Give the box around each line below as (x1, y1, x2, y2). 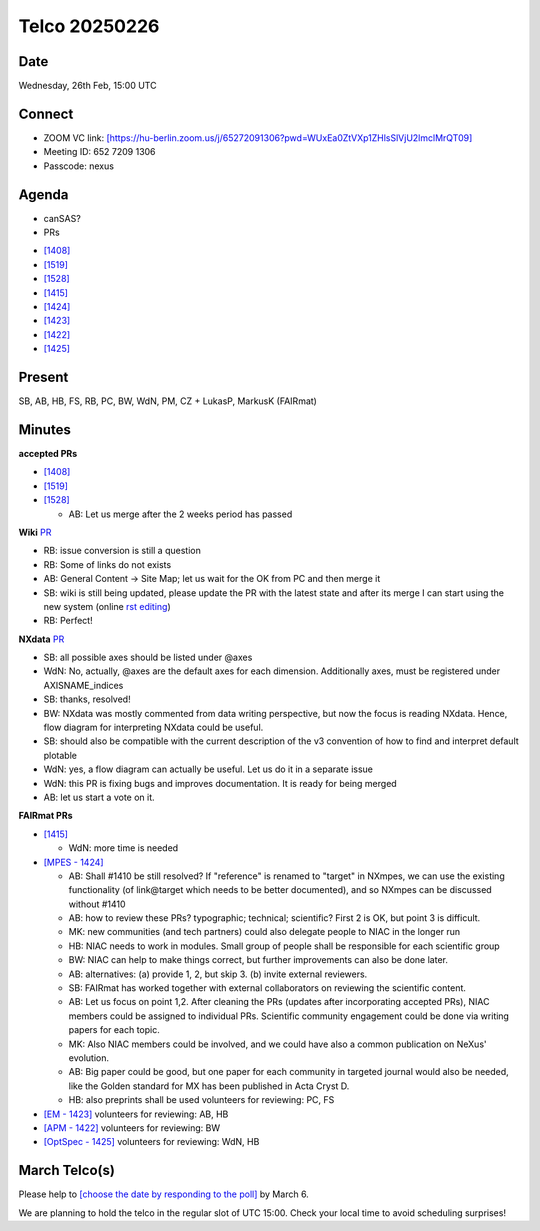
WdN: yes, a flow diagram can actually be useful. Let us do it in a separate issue (43, 763, 374, 775)
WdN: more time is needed (68, 842, 179, 854)
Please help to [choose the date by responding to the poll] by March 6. (18, 1188, 309, 1200)
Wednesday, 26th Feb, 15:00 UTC (18, 80, 157, 92)
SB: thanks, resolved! (43, 693, 131, 705)
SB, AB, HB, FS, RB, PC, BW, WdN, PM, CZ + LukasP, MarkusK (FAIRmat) (18, 395, 317, 407)
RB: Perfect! (43, 615, 94, 627)
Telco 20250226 (18, 15, 160, 37)
